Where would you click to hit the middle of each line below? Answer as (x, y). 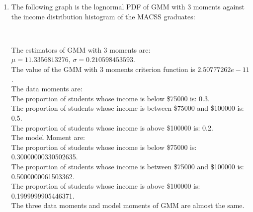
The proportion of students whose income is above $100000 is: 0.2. (112, 127)
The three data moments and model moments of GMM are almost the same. (128, 205)
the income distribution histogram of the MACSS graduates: (103, 16)
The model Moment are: (48, 137)
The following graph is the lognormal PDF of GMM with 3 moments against (128, 6)
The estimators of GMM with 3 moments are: (81, 49)
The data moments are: (47, 89)
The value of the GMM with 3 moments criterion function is (103, 69)
